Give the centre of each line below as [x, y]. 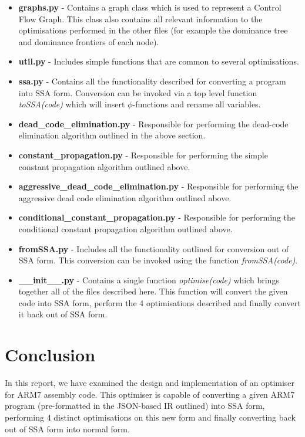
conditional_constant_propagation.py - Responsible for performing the [157, 217]
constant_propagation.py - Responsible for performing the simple [143, 155]
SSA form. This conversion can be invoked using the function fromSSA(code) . [158, 260]
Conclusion [50, 355]
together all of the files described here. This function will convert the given [153, 291]
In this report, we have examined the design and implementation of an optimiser [150, 383]
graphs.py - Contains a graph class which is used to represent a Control [150, 7]
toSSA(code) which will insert [72, 104]
